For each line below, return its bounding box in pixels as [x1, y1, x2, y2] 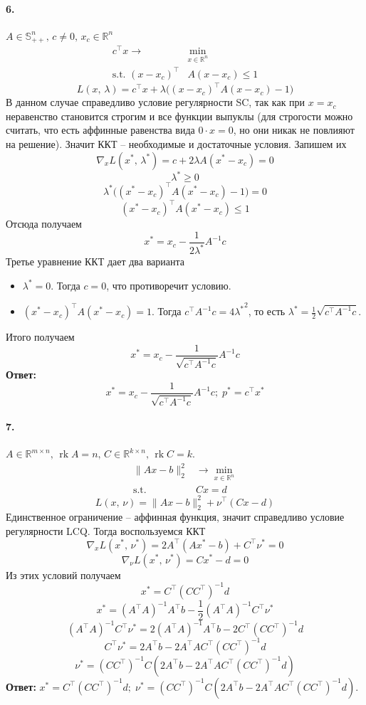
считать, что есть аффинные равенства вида [6, 122, 195, 137]
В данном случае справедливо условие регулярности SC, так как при [6, 95, 305, 110]
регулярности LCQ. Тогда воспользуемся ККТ [6, 523, 206, 538]
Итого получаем [6, 329, 75, 344]
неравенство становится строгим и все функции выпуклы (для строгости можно [6, 108, 353, 123]
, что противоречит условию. [106, 277, 231, 292]
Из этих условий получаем [6, 567, 121, 582]
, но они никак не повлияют [233, 122, 355, 137]
